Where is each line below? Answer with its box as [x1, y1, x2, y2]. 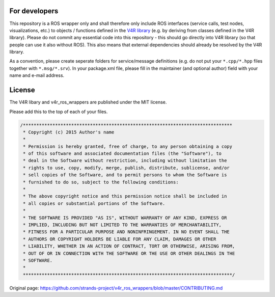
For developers [9, 7, 59, 15]
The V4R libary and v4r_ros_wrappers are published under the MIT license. [9, 99, 167, 105]
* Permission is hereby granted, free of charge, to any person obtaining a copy [23, 143, 233, 149]
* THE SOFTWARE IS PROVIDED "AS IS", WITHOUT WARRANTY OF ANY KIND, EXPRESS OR [23, 214, 227, 221]
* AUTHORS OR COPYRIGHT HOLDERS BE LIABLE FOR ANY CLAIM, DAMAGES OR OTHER [23, 236, 216, 242]
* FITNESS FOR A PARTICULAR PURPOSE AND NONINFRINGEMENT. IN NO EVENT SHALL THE [23, 229, 230, 235]
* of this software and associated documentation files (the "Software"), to [23, 151, 222, 156]
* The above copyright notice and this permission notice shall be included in [23, 194, 227, 199]
